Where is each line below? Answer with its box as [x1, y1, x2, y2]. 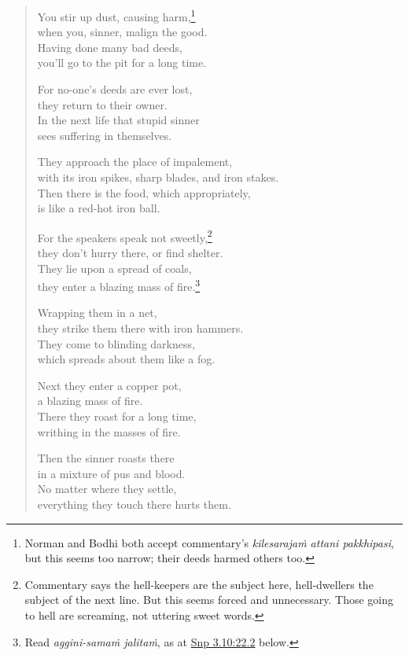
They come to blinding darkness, [37, 335, 195, 351]
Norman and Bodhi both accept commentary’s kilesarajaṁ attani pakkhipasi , [24, 534, 394, 550]
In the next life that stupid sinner [37, 112, 200, 128]
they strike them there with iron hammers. [37, 320, 244, 337]
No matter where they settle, [37, 480, 177, 497]
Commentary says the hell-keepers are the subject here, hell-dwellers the [24, 576, 374, 592]
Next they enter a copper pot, [37, 377, 182, 393]
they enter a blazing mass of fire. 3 [37, 276, 201, 294]
